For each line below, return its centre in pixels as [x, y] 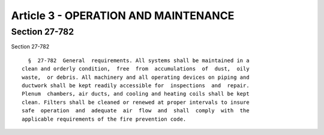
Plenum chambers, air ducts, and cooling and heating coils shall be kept [136, 94]
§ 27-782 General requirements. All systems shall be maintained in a [139, 60]
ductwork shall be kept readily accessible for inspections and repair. [136, 85]
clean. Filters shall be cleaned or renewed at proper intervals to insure [136, 102]
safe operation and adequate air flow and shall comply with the [136, 111]
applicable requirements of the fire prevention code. [104, 119]
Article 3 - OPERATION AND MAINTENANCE [123, 16]
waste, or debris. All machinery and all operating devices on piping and [136, 77]
